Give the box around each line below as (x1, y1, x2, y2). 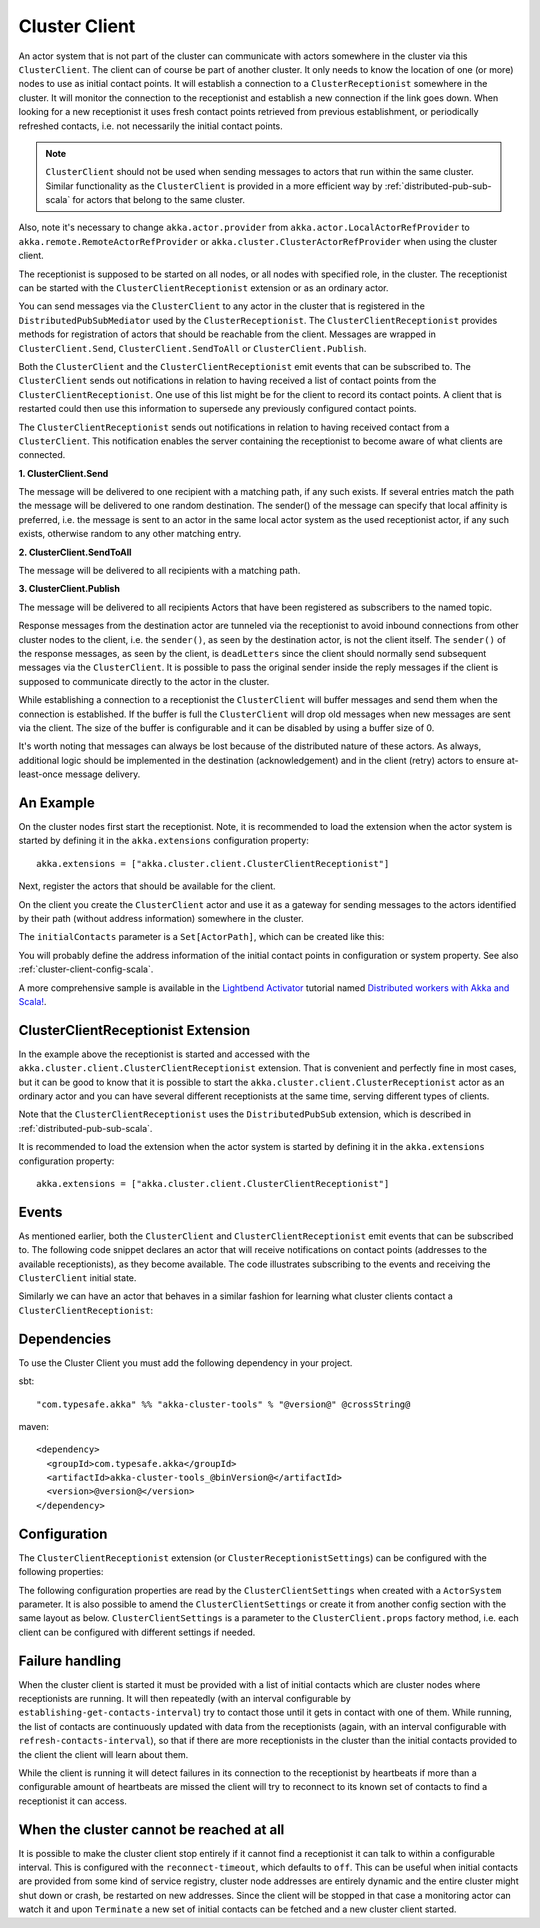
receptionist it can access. (18, 1795, 127, 1807)
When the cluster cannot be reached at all (18, 1821, 285, 1838)
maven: (18, 1420, 49, 1432)
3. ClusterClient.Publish (18, 583, 120, 595)
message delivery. (65, 768, 141, 780)
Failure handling (18, 1652, 122, 1669)
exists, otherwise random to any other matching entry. (18, 528, 242, 540)
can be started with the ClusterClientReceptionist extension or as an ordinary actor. (18, 282, 389, 294)
